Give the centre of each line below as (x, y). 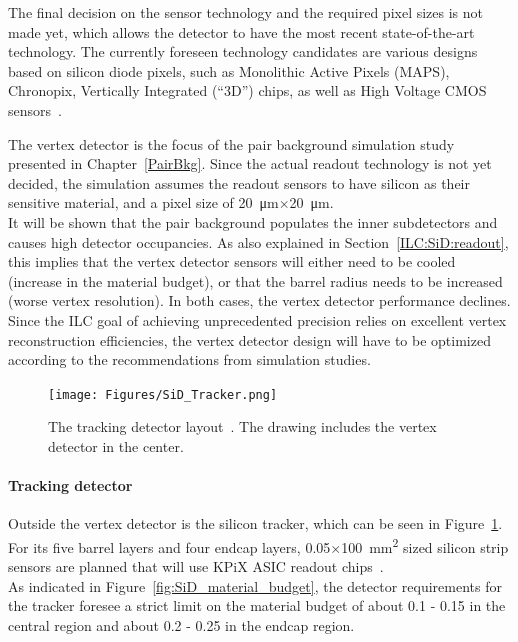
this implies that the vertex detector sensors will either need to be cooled (232, 261)
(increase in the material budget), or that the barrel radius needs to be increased (255, 280)
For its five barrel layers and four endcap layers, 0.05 (169, 546)
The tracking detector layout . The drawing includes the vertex (242, 426)
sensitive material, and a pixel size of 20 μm (143, 202)
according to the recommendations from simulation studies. (189, 359)
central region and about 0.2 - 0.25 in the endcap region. (181, 624)
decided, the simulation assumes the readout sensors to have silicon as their (239, 182)
